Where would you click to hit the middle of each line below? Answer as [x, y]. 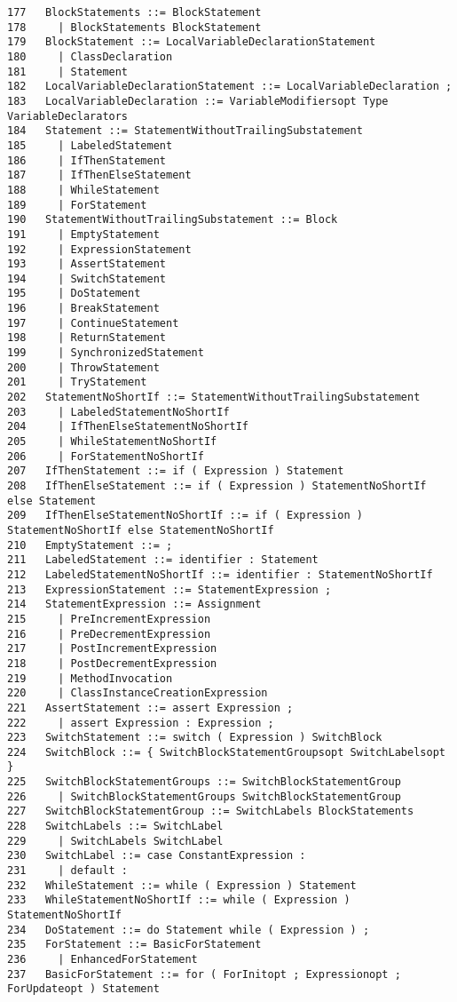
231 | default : [68, 871]
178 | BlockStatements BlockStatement [134, 27]
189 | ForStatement [77, 205]
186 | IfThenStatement [87, 160]
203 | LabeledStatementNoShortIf [118, 412]
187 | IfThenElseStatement [99, 175]
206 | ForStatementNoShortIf [106, 456]
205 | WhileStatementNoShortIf [112, 442]
